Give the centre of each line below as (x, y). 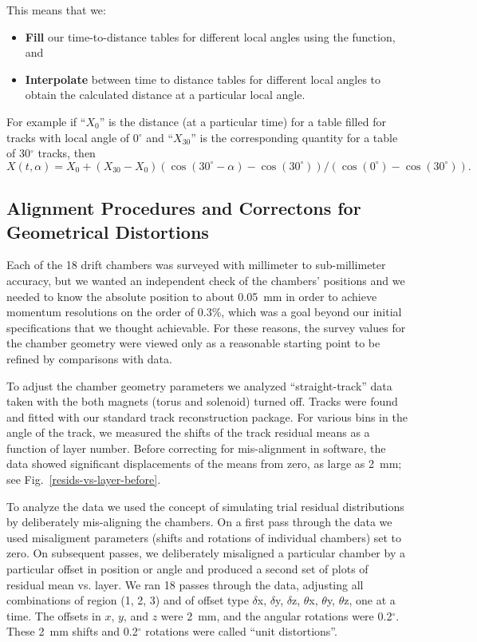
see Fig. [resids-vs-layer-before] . (84, 480)
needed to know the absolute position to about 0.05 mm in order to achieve (192, 296)
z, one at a (370, 600)
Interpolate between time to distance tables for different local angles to (203, 79)
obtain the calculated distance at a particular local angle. (165, 95)
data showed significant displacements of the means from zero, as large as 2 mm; (204, 464)
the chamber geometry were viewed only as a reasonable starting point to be (193, 343)
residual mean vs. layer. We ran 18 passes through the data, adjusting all (185, 584)
